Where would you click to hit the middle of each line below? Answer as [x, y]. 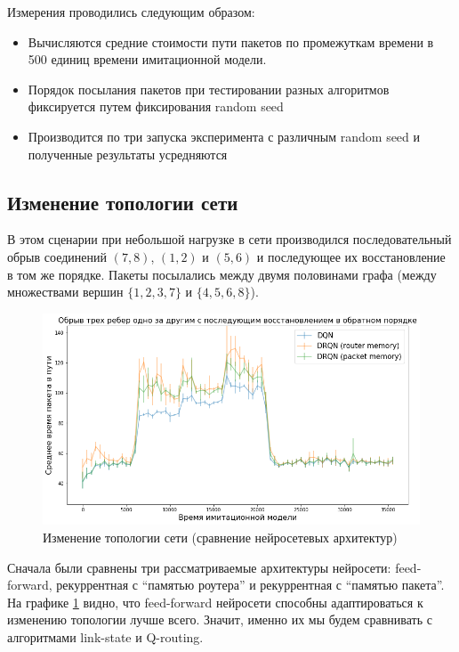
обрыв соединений [57, 256]
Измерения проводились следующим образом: [131, 12]
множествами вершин [65, 292]
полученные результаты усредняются [128, 154]
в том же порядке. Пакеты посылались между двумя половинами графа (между [222, 274]
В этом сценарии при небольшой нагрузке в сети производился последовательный [229, 239]
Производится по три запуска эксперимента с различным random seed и [224, 136]
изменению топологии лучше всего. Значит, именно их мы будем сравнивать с [220, 619]
